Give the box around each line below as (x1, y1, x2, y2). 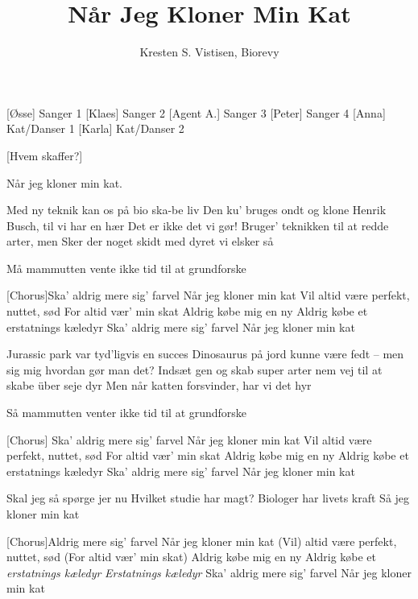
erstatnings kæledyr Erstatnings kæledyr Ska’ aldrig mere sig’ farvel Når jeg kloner (6, 564, 412, 580)
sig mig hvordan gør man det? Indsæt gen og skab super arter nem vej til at (6, 361, 383, 378)
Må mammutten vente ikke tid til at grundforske (6, 259, 246, 276)
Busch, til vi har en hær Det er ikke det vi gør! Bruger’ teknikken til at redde (6, 217, 389, 233)
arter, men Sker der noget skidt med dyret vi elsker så (6, 233, 274, 250)
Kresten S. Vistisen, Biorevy (139, 43, 279, 60)
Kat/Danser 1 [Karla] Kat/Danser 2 (6, 120, 184, 137)
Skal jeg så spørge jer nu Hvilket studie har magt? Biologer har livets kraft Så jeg (6, 490, 410, 506)
